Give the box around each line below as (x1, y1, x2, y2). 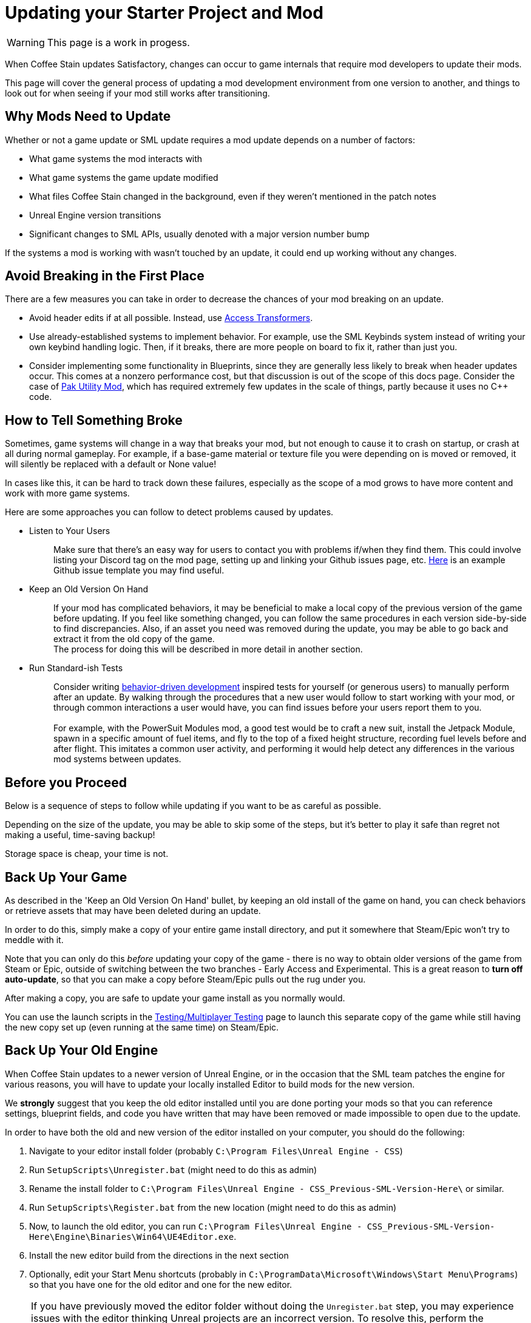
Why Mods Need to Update (5, 109, 171, 124)
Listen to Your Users (29, 526, 110, 536)
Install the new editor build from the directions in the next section (29, 1250, 289, 1260)
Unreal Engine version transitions (29, 209, 161, 220)
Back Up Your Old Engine (5, 1043, 158, 1058)
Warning (7, 36, 45, 49)
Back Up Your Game (5, 869, 127, 885)
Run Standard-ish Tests (29, 663, 123, 674)
